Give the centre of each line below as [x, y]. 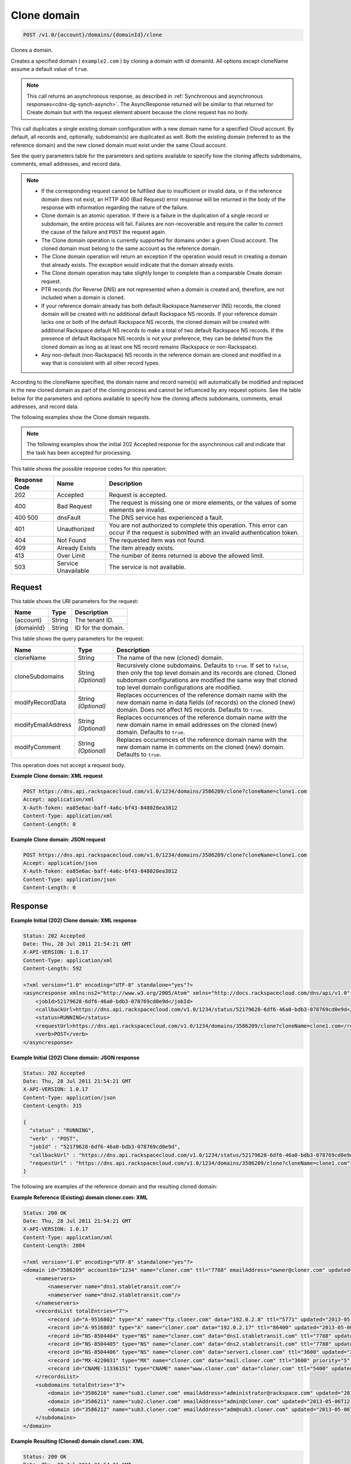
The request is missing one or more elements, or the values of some [203, 502]
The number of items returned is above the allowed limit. [187, 556]
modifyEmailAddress [43, 724]
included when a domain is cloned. [83, 297]
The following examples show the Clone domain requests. [80, 417]
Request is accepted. [138, 495]
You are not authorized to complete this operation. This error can [198, 525]
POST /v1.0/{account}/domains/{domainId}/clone [92, 35]
